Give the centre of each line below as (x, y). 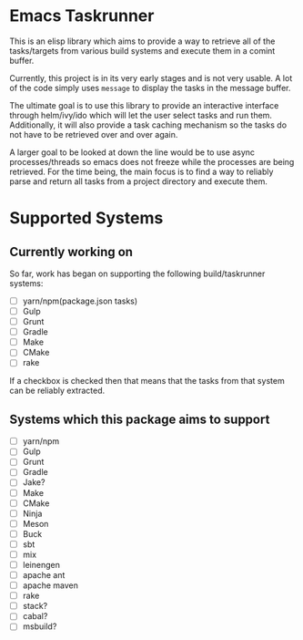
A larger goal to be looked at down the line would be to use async (132, 152)
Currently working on (71, 252)
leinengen (41, 564)
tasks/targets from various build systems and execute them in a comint (142, 50)
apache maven (50, 585)
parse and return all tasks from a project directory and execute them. (139, 181)
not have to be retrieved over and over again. (94, 134)
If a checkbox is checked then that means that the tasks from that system (147, 381)
